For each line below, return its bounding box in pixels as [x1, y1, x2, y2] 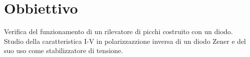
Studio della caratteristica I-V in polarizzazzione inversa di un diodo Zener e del [4, 36, 246, 46]
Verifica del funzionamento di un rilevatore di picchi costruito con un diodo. [4, 26, 233, 37]
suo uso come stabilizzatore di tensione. [4, 45, 123, 56]
